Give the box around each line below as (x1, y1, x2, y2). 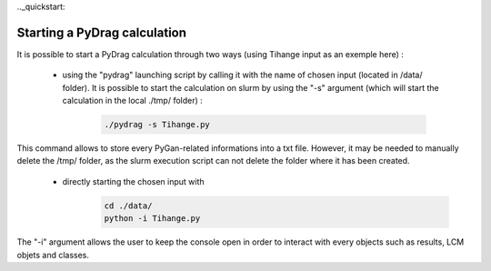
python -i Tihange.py (104, 214, 201, 224)
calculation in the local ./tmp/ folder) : (62, 95, 204, 106)
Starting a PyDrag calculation (16, 25, 186, 40)
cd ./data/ (104, 200, 153, 211)
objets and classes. (16, 249, 90, 260)
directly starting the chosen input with (62, 176, 205, 186)
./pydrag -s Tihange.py (104, 119, 211, 130)
